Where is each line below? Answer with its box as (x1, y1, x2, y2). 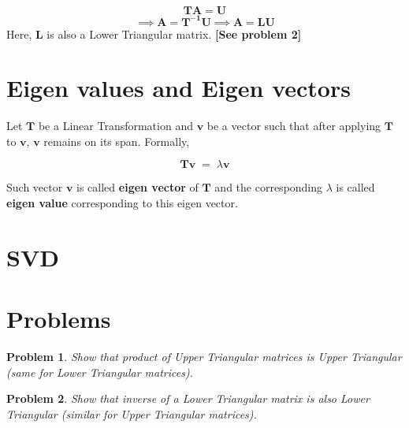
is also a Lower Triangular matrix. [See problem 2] (46, 25, 302, 42)
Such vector (6, 179, 63, 195)
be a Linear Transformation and (38, 117, 193, 134)
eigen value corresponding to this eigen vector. (6, 195, 238, 210)
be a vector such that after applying (206, 117, 381, 134)
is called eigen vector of (76, 179, 199, 195)
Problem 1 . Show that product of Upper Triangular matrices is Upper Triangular (6, 348, 402, 365)
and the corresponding (214, 179, 323, 195)
